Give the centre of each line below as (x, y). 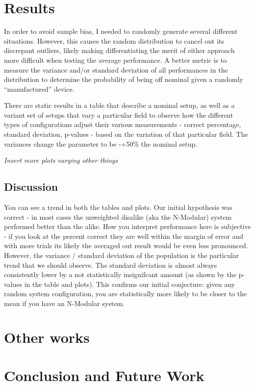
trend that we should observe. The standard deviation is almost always (111, 265)
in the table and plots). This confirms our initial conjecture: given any (130, 284)
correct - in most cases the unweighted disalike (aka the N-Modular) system (118, 217)
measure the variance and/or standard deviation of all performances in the (116, 69)
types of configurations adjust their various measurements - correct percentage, (123, 124)
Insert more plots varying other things (61, 160)
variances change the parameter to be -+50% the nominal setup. (101, 143)
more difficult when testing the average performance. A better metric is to (115, 60)
